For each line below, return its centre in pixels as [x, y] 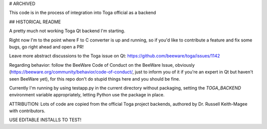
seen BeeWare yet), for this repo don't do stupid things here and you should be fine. [95, 79]
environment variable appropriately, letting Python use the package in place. [87, 95]
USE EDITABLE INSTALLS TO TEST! [45, 120]
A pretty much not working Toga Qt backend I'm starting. [67, 31]
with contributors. [27, 111]
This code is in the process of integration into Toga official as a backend [83, 13]
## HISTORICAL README [35, 22]
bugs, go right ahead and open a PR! [46, 46]
